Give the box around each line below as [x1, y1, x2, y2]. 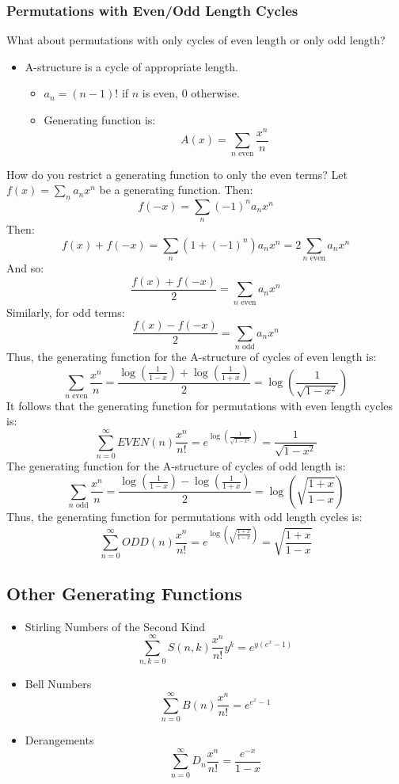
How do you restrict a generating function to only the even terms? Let [6, 166, 348, 182]
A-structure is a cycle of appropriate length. [25, 58, 238, 74]
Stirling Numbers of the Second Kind [25, 618, 206, 634]
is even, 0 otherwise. [142, 85, 240, 101]
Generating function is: [44, 112, 156, 127]
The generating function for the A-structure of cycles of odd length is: [6, 457, 346, 474]
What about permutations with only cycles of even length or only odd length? [6, 32, 386, 48]
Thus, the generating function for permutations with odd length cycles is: [6, 508, 363, 524]
